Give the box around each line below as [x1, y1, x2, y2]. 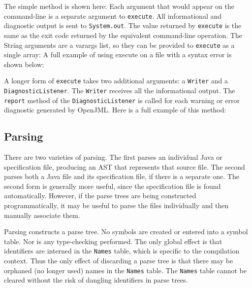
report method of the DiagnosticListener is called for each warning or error [4, 95, 240, 105]
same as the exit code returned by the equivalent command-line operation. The [4, 30, 243, 40]
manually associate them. [4, 210, 80, 220]
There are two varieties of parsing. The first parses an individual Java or [4, 152, 222, 162]
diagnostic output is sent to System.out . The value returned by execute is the [4, 20, 242, 31]
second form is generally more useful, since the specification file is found [4, 180, 221, 191]
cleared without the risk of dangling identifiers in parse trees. [4, 275, 188, 285]
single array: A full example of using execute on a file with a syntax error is [4, 49, 232, 60]
